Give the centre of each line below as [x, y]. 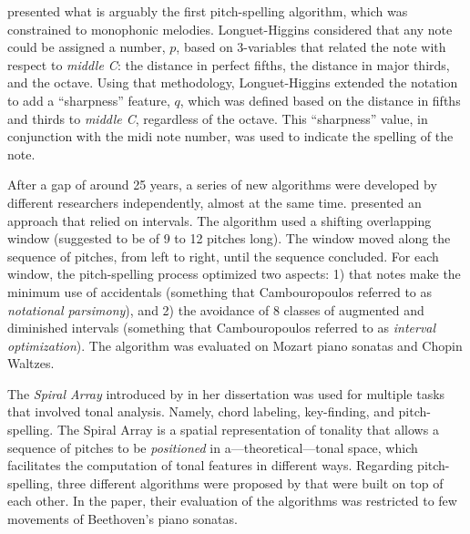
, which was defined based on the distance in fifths [320, 100]
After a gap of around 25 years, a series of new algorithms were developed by [222, 185]
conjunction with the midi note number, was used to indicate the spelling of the [230, 136]
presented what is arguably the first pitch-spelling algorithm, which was [208, 11]
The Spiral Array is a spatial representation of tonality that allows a [248, 430]
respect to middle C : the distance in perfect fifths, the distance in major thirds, [229, 64]
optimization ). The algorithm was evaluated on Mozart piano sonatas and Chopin [235, 345]
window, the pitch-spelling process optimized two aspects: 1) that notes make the [234, 274]
